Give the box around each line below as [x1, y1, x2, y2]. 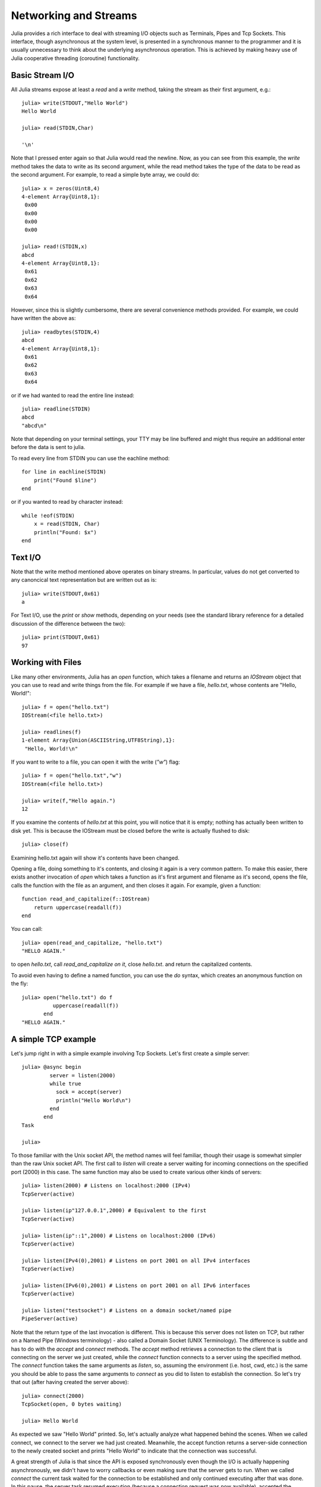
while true [49, 1080, 81, 1087]
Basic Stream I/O [11, 70, 74, 80]
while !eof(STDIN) [21, 512, 75, 519]
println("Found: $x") [33, 529, 97, 535]
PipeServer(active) [21, 1315, 78, 1322]
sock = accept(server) [55, 1088, 122, 1096]
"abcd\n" [21, 422, 47, 429]
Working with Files [11, 657, 81, 667]
